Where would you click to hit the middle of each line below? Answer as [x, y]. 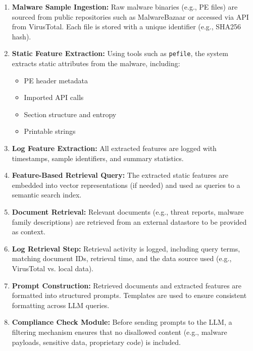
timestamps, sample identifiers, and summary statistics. [98, 158]
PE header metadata [56, 80]
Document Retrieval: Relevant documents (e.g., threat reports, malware [128, 211]
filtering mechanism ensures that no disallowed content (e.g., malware [119, 332]
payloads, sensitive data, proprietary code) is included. [96, 342]
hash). [21, 36]
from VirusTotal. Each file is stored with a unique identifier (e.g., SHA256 [126, 27]
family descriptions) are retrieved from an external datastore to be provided [129, 221]
